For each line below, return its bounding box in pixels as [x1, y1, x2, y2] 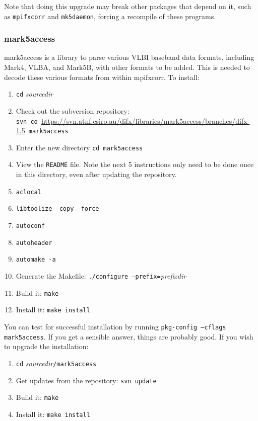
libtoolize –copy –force [16, 205, 99, 213]
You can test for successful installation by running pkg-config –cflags [4, 321, 226, 331]
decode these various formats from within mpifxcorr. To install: [4, 71, 200, 82]
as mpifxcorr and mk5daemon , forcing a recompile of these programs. [4, 11, 216, 21]
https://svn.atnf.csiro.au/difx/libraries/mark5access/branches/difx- [41, 115, 250, 126]
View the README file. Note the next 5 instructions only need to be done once [16, 159, 254, 170]
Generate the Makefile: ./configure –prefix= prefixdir [16, 271, 186, 281]
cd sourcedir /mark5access [16, 358, 97, 368]
